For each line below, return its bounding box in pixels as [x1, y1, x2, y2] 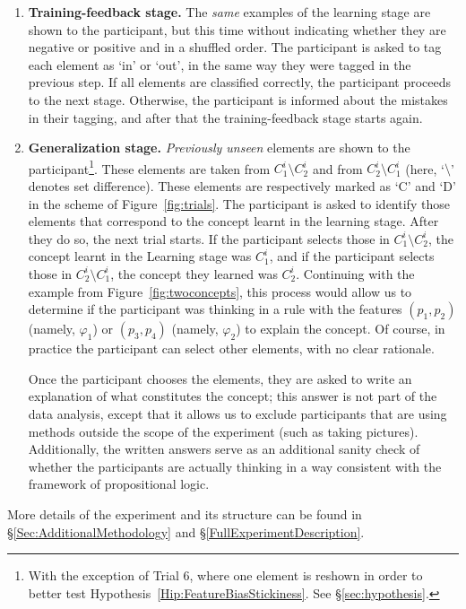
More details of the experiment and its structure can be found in [7, 504, 362, 523]
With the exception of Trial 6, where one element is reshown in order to [28, 566, 423, 585]
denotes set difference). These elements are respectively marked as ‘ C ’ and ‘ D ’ [28, 177, 456, 195]
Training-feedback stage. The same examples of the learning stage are [28, 3, 431, 21]
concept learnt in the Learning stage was [28, 247, 252, 265]
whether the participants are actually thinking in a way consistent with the [28, 457, 442, 475]
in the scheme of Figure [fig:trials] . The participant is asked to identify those [28, 194, 450, 213]
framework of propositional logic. [28, 474, 210, 493]
